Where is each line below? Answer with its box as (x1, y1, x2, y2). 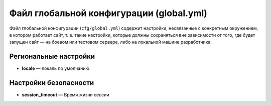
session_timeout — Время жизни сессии (22, 92, 110, 98)
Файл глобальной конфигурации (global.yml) (9, 8, 208, 19)
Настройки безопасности (9, 78, 94, 87)
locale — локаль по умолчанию (22, 65, 90, 71)
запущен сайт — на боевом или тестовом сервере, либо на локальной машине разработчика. (9, 39, 212, 45)
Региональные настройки (9, 52, 95, 61)
